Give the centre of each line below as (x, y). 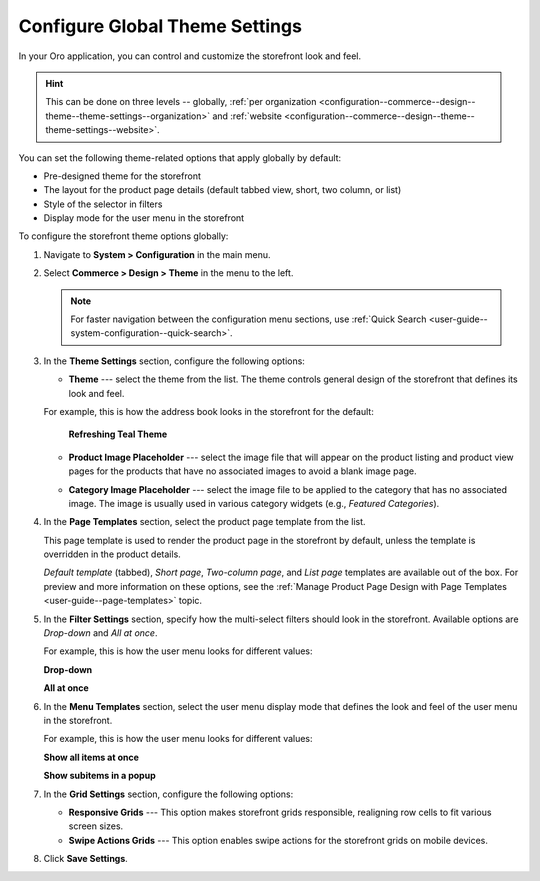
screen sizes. (96, 826)
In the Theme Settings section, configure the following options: (174, 361)
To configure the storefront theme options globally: (123, 236)
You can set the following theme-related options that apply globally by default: (180, 157)
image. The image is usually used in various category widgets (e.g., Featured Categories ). (254, 503)
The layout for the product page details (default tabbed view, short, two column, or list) (222, 190)
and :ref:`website (246, 116)
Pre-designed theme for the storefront (122, 176)
